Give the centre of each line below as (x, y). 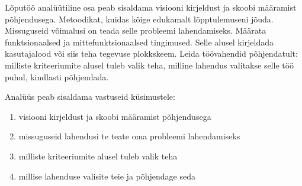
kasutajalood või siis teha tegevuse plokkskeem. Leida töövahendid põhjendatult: (151, 53)
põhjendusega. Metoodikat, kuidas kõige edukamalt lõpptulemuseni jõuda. (139, 19)
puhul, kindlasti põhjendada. (57, 76)
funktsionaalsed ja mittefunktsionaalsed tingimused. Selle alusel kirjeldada (139, 42)
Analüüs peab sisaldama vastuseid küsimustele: (90, 97)
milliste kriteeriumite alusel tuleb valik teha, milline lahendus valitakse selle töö (150, 65)
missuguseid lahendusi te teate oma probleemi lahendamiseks (129, 136)
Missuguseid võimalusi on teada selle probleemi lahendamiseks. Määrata (136, 30)
